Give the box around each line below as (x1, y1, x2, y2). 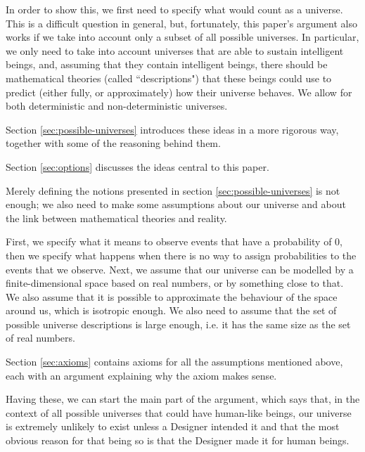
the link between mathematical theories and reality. (6, 210, 227, 225)
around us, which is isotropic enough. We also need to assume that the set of (6, 303, 337, 318)
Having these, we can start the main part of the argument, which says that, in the (6, 392, 360, 406)
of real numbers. (6, 330, 75, 345)
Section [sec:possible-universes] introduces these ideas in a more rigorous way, (6, 122, 339, 136)
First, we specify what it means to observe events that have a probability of (6, 234, 332, 249)
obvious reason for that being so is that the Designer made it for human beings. (6, 433, 350, 448)
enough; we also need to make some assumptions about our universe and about (6, 197, 346, 212)
